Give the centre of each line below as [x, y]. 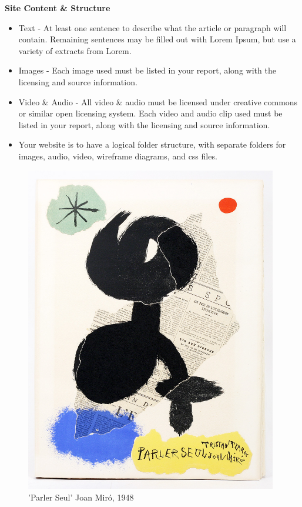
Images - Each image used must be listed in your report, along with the [147, 70]
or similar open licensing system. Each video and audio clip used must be [150, 113]
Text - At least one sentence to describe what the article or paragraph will [152, 27]
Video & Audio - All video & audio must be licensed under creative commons [158, 101]
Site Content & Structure [58, 8]
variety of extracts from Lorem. [75, 50]
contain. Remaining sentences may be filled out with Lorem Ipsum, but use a [157, 39]
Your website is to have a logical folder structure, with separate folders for [152, 144]
